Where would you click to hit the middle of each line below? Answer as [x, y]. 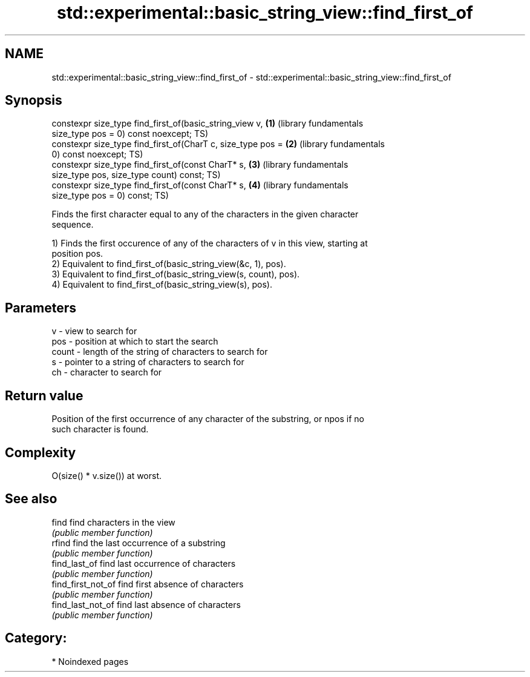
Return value [44, 395]
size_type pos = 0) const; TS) [110, 196]
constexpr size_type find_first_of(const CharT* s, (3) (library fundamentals [200, 165]
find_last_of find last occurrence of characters [144, 563]
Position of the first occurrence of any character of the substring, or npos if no [208, 419]
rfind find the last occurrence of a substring [139, 543]
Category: [36, 638]
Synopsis [34, 101]
